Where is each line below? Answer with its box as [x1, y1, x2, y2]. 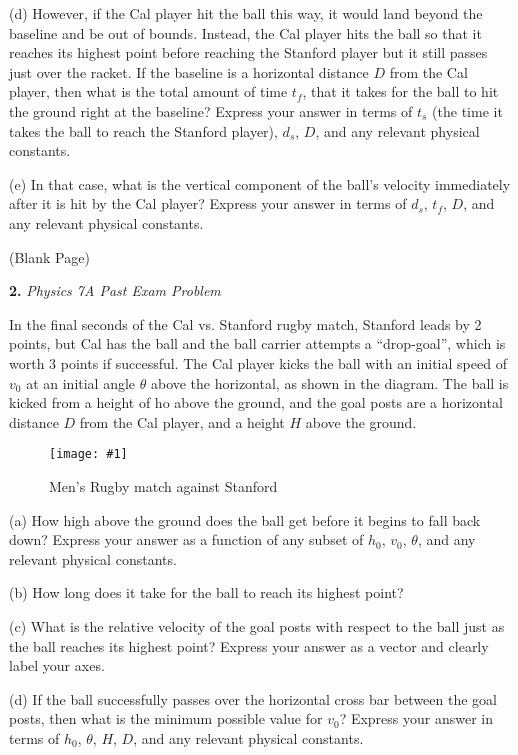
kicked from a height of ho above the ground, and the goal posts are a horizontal [9, 392, 503, 413]
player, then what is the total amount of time [9, 81, 288, 102]
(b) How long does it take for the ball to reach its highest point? [9, 582, 404, 603]
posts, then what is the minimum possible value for [9, 708, 323, 729]
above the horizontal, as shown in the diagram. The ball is [150, 372, 509, 393]
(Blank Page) [9, 246, 90, 267]
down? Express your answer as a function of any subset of [9, 529, 364, 550]
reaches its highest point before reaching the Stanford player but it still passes [9, 42, 488, 63]
